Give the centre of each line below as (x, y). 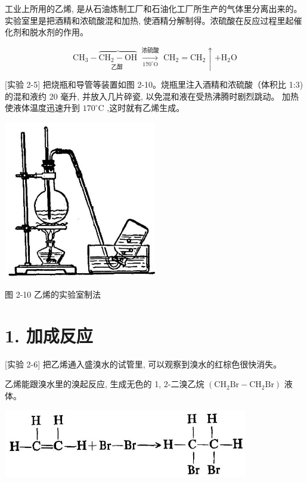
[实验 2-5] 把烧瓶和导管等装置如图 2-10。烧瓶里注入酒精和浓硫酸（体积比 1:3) (154, 84)
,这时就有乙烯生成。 (146, 108)
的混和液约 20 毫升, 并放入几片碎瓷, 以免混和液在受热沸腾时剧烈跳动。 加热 (152, 96)
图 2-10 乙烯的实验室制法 (53, 294)
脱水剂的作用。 (59, 32)
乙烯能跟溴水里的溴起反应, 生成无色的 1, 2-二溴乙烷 (105, 384)
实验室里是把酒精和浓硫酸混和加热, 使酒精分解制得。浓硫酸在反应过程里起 (149, 20)
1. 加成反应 (49, 335)
